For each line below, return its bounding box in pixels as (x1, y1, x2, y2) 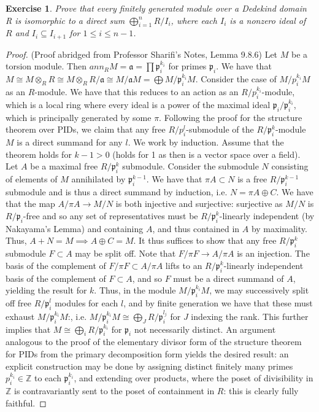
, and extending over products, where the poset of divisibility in (74, 371, 313, 384)
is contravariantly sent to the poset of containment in (14, 384, 215, 397)
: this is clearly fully (223, 384, 299, 397)
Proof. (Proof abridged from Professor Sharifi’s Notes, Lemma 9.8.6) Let (6, 47, 278, 60)
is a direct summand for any (17, 136, 123, 149)
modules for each (55, 296, 118, 309)
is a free (237, 173, 267, 185)
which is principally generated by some (6, 111, 152, 123)
